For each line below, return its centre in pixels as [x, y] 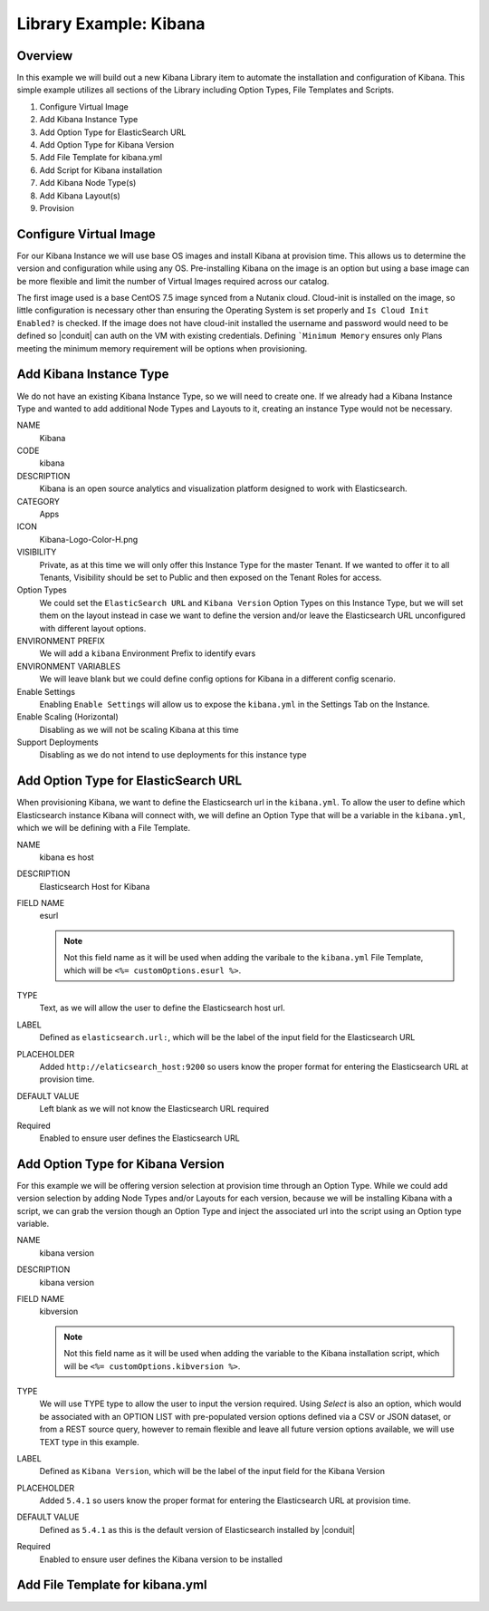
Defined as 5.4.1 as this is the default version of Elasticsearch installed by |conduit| [197, 1529]
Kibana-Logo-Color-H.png [89, 539]
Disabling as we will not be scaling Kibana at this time [139, 729]
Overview [45, 56]
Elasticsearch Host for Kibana [95, 886]
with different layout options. [93, 628]
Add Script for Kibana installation [101, 170]
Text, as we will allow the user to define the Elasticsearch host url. [162, 1008]
